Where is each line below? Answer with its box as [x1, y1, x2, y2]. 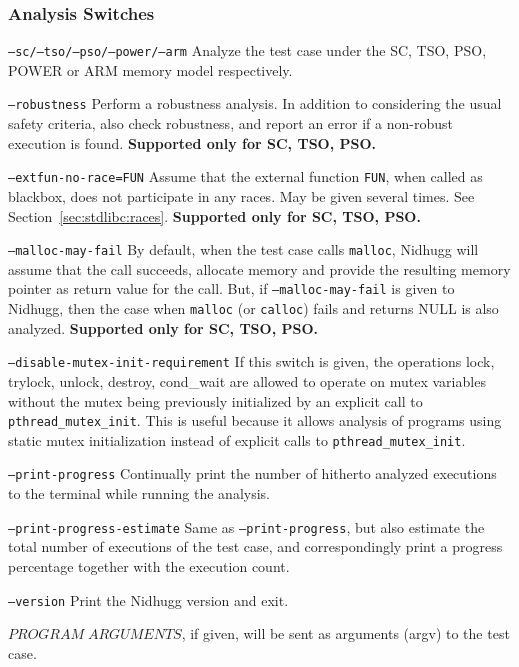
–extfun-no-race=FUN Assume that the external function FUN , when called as [8, 166, 483, 187]
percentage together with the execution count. [8, 555, 290, 576]
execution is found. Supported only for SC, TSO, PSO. [8, 132, 377, 153]
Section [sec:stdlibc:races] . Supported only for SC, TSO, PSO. [8, 205, 421, 226]
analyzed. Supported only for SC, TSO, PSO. [8, 317, 318, 338]
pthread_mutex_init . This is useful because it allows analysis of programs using [8, 410, 502, 431]
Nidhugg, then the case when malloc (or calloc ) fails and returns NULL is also [8, 298, 499, 319]
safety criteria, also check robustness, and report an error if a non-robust [8, 113, 453, 134]
